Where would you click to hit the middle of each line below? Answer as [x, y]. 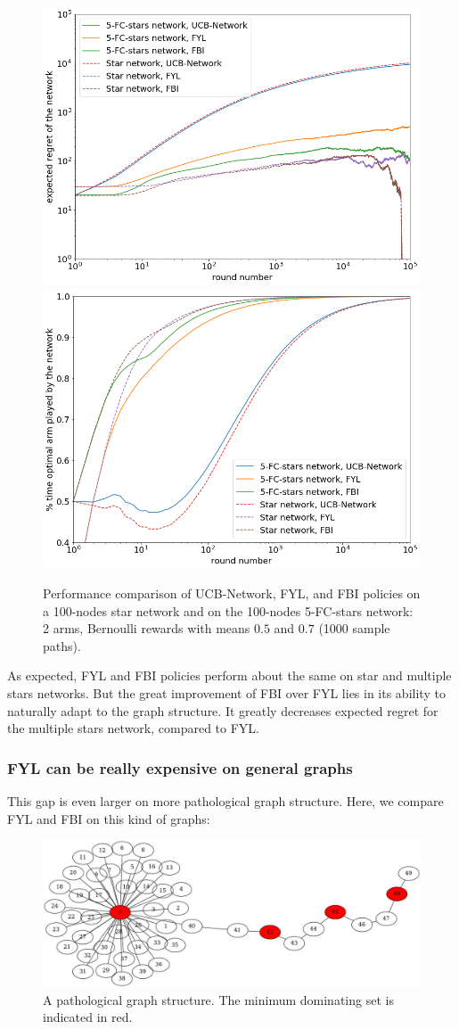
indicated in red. [88, 1017]
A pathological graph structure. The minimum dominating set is [218, 999]
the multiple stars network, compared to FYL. [133, 728]
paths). [62, 645]
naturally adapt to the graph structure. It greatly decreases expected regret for [223, 710]
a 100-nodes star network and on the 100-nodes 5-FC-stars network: [228, 610]
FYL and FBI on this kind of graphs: [109, 818]
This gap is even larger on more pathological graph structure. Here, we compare [225, 801]
